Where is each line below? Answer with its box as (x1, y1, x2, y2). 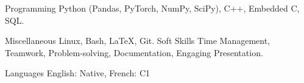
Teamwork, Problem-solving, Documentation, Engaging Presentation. (5, 46, 263, 59)
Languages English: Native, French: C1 (5, 67, 150, 79)
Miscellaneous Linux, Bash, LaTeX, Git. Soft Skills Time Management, (5, 34, 270, 47)
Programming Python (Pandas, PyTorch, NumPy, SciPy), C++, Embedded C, (5, 2, 300, 14)
